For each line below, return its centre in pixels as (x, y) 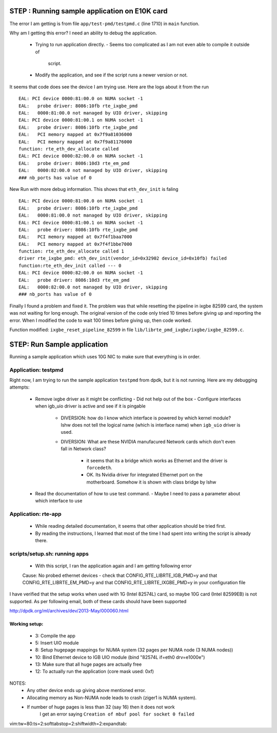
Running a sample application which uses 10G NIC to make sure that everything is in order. (105, 356)
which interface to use (59, 501)
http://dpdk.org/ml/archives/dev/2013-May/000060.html (69, 611)
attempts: (19, 387)
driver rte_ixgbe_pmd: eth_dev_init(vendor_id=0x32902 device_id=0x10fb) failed (123, 258)
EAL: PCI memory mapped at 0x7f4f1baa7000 (76, 237)
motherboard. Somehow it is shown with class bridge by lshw (151, 482)
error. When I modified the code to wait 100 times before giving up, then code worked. (101, 320)
